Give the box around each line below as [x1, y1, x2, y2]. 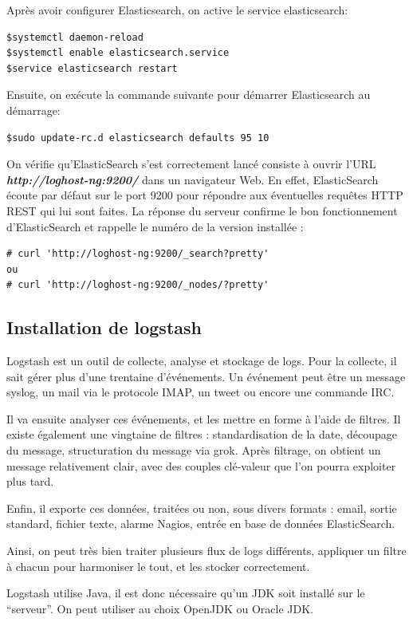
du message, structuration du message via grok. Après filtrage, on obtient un [6, 442, 381, 459]
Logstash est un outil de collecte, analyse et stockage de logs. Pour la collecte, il [6, 352, 397, 369]
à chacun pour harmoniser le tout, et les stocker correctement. [6, 557, 310, 574]
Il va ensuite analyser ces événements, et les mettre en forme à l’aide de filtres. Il [6, 410, 401, 427]
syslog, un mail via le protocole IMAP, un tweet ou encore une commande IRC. [6, 384, 395, 400]
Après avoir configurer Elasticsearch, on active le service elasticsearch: [6, 2, 348, 18]
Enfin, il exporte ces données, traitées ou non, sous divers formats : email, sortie [6, 499, 397, 516]
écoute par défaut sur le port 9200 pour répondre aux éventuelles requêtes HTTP [6, 187, 403, 203]
